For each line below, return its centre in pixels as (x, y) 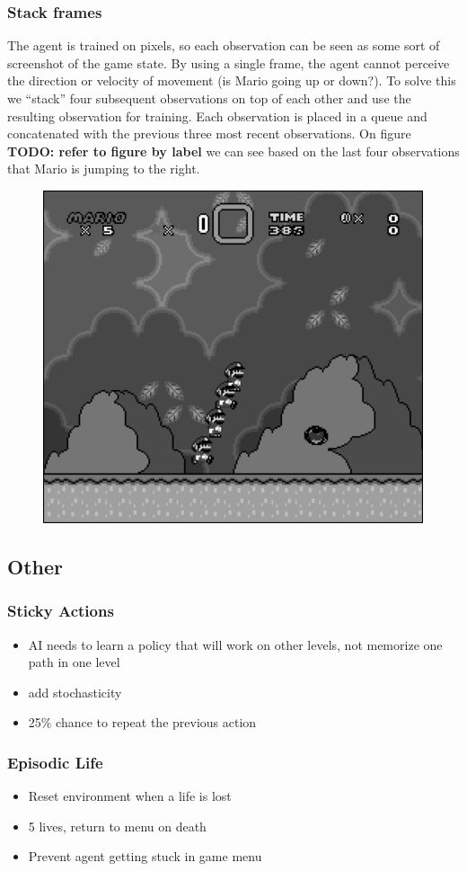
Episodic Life (55, 762)
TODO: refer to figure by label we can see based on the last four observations (233, 151)
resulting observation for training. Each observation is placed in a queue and (217, 116)
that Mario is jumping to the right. (104, 169)
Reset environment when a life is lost (130, 796)
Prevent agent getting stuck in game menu (145, 856)
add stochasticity (75, 692)
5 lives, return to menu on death (117, 826)
